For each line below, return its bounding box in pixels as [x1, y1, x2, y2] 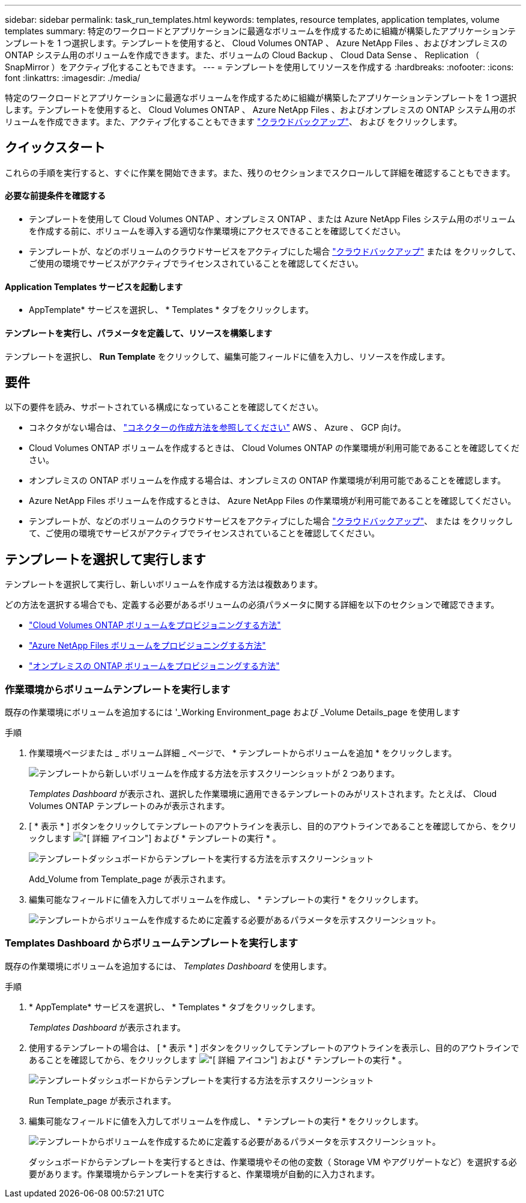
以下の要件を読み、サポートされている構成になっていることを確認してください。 [5, 402, 324, 413]
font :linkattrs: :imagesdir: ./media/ [5, 73, 141, 83]
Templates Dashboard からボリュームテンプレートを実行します [5, 937, 298, 950]
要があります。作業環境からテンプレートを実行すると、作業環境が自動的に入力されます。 [29, 1168, 380, 1179]
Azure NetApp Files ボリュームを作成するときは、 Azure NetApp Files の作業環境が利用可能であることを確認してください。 [29, 495, 516, 506]
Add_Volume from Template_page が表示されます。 [29, 873, 231, 884]
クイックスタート [5, 140, 106, 156]
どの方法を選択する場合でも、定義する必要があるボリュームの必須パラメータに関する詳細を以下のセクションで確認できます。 [5, 599, 500, 610]
